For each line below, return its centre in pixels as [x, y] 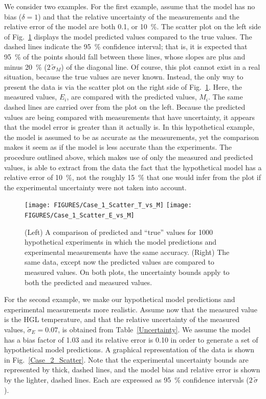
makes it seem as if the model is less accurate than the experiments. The [118, 147]
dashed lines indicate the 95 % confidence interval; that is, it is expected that [126, 46]
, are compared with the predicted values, [132, 97]
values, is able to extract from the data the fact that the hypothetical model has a [133, 167]
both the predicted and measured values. [88, 282]
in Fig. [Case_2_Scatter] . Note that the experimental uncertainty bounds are [126, 359]
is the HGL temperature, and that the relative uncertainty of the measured [122, 319]
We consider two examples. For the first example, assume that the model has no [130, 6]
